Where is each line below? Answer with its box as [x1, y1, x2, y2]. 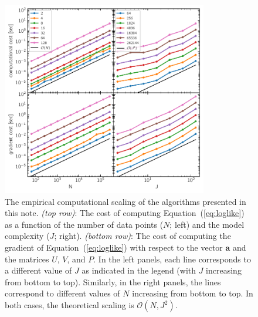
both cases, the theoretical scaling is [5, 299, 134, 311]
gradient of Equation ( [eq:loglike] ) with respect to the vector [5, 241, 223, 254]
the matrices [5, 252, 49, 265]
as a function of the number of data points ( [5, 218, 164, 230]
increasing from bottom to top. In [132, 287, 253, 299]
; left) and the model [169, 218, 245, 230]
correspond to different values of [5, 287, 120, 299]
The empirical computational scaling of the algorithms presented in [5, 195, 246, 207]
